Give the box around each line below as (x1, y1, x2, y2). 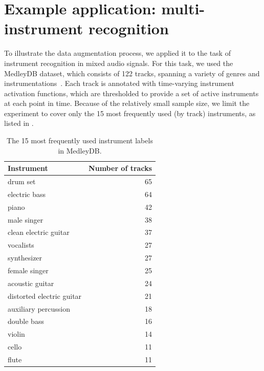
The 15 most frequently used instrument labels (7, 135, 153, 146)
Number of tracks (89, 163, 152, 173)
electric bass (8, 188, 46, 199)
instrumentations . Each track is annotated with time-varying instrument (4, 78, 234, 89)
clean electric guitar (8, 227, 70, 237)
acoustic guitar (8, 277, 54, 288)
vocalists (8, 239, 34, 250)
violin (8, 329, 25, 339)
